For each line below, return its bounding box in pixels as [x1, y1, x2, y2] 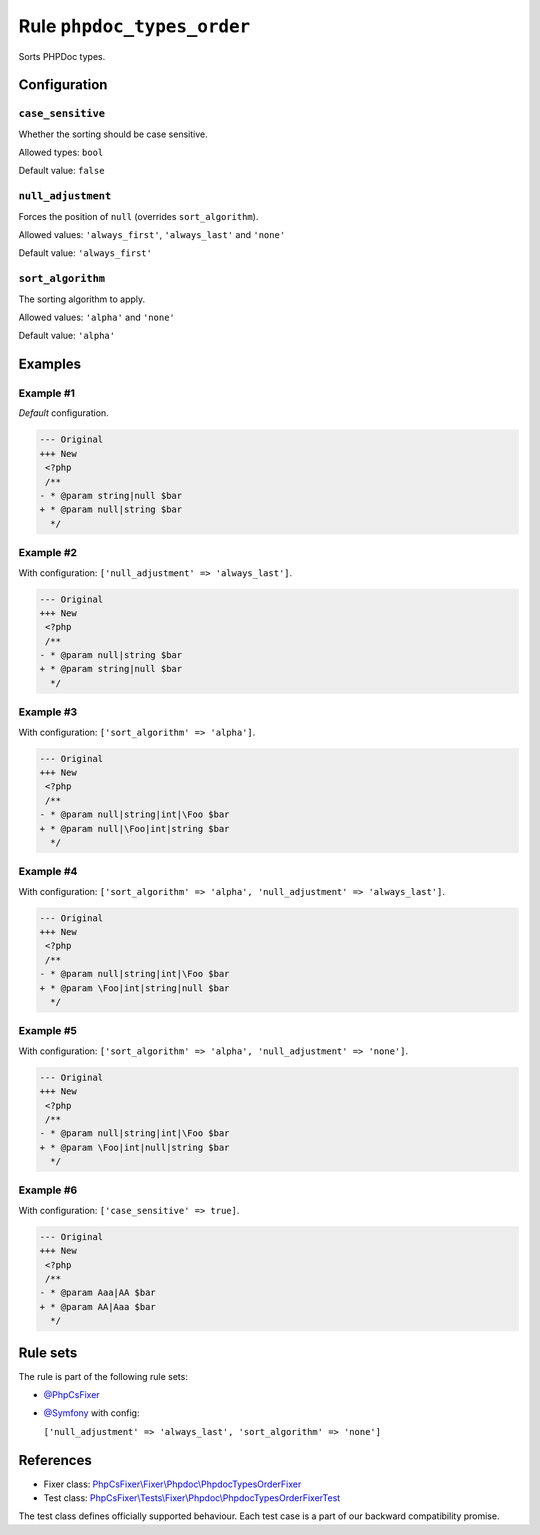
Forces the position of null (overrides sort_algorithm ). [18, 210, 259, 222]
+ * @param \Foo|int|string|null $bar [39, 982, 230, 994]
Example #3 [18, 705, 78, 719]
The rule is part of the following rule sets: [18, 1370, 189, 1382]
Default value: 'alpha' [18, 330, 115, 342]
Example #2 [18, 546, 78, 560]
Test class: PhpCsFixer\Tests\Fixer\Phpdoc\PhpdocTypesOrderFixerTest [43, 1492, 341, 1504]
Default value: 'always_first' [18, 247, 152, 259]
